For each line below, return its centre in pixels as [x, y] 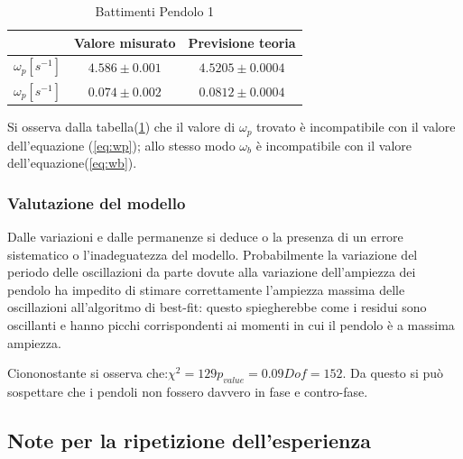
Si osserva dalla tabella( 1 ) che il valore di [121, 127]
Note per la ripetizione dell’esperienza [189, 440]
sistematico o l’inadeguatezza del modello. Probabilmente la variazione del [213, 254]
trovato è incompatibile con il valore [356, 127]
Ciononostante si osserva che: [88, 373]
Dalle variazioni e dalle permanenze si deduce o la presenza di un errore [205, 237]
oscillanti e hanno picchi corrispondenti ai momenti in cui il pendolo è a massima [231, 325]
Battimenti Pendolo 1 [155, 11]
